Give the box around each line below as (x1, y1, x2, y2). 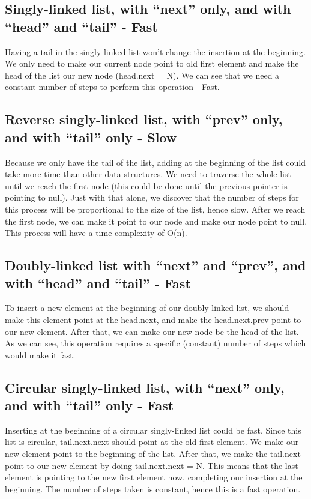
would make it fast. (5, 348, 76, 361)
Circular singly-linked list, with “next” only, (5, 378, 285, 396)
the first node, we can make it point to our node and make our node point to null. (5, 214, 307, 227)
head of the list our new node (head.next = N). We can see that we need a (5, 68, 280, 81)
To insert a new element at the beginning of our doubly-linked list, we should (5, 301, 289, 314)
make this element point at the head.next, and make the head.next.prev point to (5, 313, 301, 325)
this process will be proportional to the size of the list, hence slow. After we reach (5, 202, 306, 215)
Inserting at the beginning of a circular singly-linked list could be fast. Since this (5, 423, 301, 436)
